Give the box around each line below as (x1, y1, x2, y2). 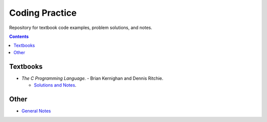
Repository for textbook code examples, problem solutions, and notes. (9, 25, 153, 30)
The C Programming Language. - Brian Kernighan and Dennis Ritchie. (21, 75, 164, 81)
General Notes (21, 108, 51, 114)
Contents (9, 33, 29, 39)
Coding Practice (9, 7, 77, 18)
